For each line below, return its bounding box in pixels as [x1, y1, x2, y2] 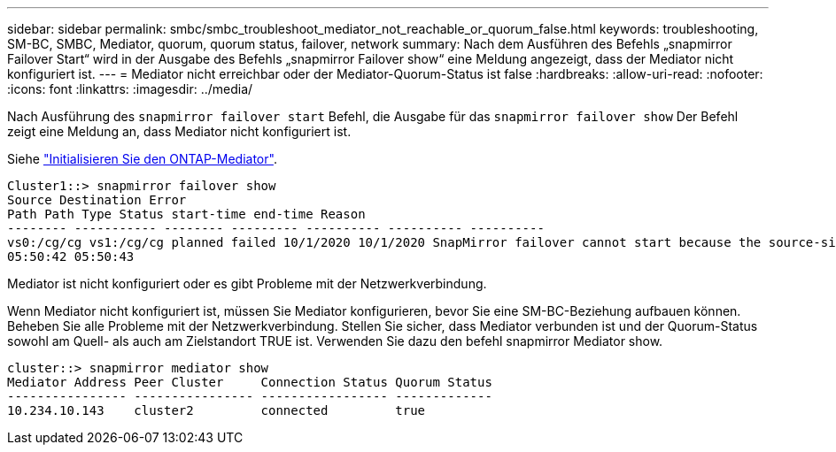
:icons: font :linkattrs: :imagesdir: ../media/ [7, 81, 253, 96]
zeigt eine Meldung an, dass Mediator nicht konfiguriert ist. [7, 124, 352, 139]
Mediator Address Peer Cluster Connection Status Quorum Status [7, 375, 492, 389]
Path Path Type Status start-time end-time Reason [7, 207, 366, 221]
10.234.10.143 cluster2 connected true [7, 403, 426, 418]
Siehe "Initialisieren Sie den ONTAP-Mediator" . [7, 151, 277, 166]
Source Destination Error [7, 193, 187, 207]
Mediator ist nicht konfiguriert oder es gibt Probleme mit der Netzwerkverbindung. [7, 276, 487, 291]
